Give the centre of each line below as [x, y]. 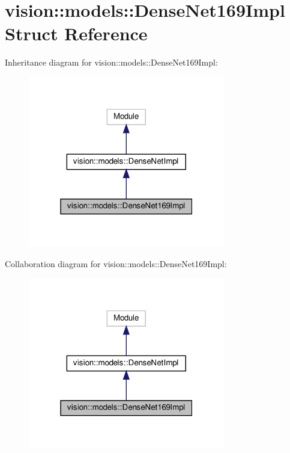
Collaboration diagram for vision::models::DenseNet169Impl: [116, 263]
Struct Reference [76, 33]
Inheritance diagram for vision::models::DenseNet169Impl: [111, 62]
